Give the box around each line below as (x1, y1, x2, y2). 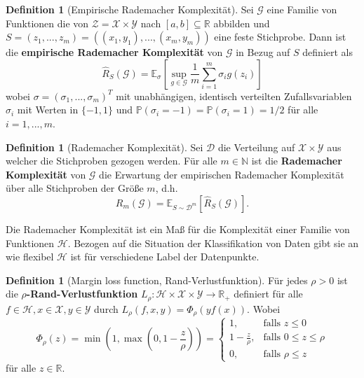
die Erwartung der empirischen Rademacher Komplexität (99, 167, 344, 181)
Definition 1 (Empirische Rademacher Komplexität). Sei (6, 2, 254, 16)
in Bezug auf (236, 45, 290, 59)
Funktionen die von (6, 15, 89, 30)
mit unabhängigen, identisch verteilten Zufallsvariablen (116, 88, 352, 103)
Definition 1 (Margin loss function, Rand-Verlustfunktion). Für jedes (6, 272, 308, 287)
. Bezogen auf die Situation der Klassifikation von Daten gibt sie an (67, 235, 359, 250)
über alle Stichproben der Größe (6, 181, 144, 195)
